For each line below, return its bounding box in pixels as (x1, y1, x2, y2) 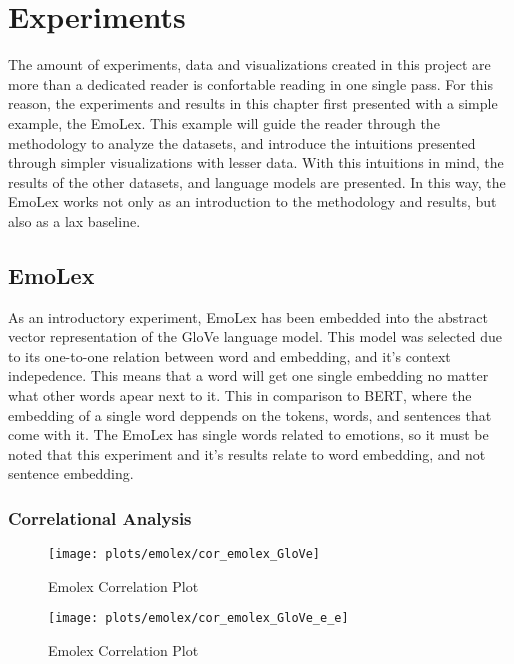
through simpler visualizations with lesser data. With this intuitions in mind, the (8, 152, 504, 173)
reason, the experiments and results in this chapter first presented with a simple (8, 93, 498, 114)
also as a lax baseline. (8, 210, 141, 231)
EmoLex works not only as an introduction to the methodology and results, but (8, 191, 497, 212)
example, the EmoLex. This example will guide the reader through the (8, 112, 440, 133)
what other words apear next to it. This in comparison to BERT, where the (8, 385, 472, 406)
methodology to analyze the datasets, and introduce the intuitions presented (8, 132, 476, 153)
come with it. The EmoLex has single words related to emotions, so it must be (8, 424, 489, 445)
